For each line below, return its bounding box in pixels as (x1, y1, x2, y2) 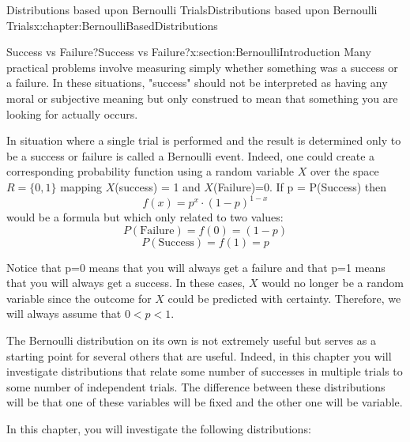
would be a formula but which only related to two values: (6, 209, 284, 225)
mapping (60, 178, 103, 195)
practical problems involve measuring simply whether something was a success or (6, 59, 398, 75)
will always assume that (6, 305, 122, 322)
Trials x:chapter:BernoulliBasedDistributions (6, 17, 218, 33)
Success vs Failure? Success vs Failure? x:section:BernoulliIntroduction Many (6, 43, 371, 60)
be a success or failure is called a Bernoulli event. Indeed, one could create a (6, 147, 375, 164)
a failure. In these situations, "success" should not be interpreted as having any (6, 74, 388, 91)
